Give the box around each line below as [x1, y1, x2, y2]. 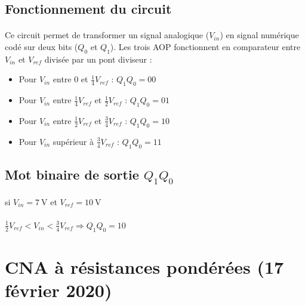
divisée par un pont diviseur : [44, 52, 152, 65]
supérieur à [53, 135, 94, 147]
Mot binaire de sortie [5, 165, 139, 183]
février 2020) [5, 278, 112, 302]
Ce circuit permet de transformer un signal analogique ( [5, 29, 210, 41]
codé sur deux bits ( [5, 40, 78, 52]
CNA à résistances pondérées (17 [5, 254, 284, 279]
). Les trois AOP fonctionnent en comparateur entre [110, 40, 301, 52]
